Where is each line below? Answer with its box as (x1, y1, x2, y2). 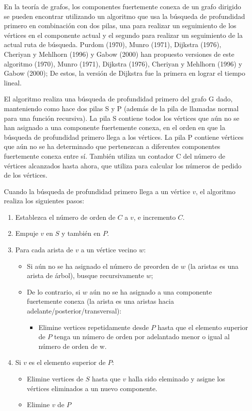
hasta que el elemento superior (157, 322, 248, 332)
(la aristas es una (188, 261, 238, 271)
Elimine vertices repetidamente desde (38, 322, 149, 332)
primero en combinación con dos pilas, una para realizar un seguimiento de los (4, 20, 236, 31)
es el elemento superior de (29, 357, 106, 367)
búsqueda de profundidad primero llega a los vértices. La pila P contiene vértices (4, 132, 244, 142)
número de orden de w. (38, 341, 107, 351)
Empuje (15, 228, 39, 238)
